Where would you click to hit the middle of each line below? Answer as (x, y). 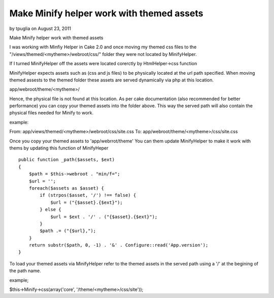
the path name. (25, 271)
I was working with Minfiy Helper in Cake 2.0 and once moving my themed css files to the (103, 47)
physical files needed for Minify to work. (52, 113)
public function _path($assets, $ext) (67, 160)
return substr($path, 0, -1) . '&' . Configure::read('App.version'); (118, 245)
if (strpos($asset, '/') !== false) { (88, 195)
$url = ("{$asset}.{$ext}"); (87, 202)
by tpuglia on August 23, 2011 (40, 28)
